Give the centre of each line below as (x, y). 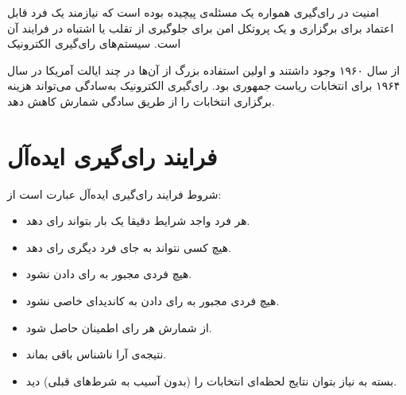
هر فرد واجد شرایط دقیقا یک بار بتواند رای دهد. (138, 221)
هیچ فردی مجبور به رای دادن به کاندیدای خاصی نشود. (153, 301)
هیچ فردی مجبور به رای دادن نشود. (109, 274)
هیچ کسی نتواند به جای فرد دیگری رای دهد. (129, 247)
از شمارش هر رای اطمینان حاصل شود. (119, 327)
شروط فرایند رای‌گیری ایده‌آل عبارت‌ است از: (114, 194)
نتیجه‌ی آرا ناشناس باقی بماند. (96, 354)
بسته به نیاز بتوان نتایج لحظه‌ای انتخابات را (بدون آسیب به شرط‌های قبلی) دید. (211, 380)
